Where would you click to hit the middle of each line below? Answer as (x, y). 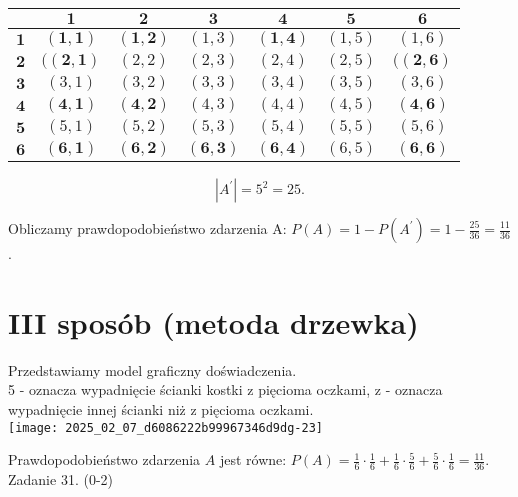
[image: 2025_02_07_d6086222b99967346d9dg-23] (165, 427)
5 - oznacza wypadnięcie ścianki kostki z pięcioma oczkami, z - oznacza (225, 389)
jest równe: (253, 459)
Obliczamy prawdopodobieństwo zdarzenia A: (147, 228)
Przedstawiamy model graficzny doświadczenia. (152, 369)
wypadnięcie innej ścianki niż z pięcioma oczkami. (161, 408)
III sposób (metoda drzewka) (213, 321)
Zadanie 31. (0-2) (60, 478)
